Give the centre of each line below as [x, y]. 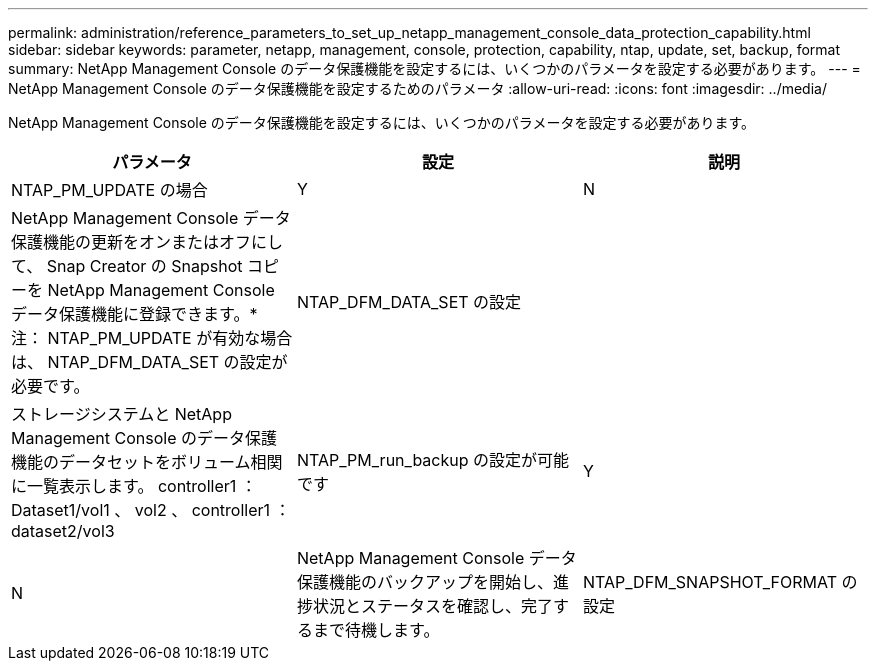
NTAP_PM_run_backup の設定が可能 [433, 460]
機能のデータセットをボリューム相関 [147, 462]
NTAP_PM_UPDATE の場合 [109, 190]
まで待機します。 [376, 630]
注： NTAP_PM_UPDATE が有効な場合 [152, 338]
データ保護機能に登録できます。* [134, 314]
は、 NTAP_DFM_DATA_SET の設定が [149, 362]
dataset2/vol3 [63, 531]
